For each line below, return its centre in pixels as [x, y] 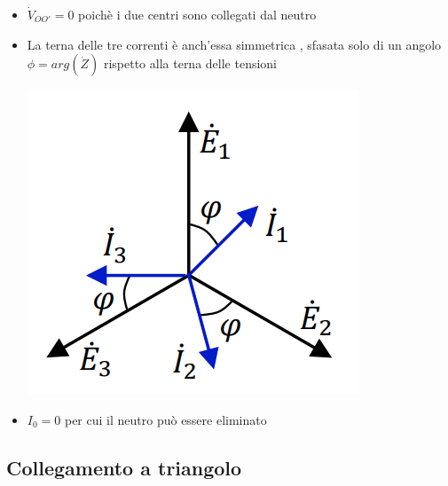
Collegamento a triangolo [124, 467]
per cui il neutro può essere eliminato [165, 419]
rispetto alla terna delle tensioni [190, 63]
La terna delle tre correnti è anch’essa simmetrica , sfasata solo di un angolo [234, 44]
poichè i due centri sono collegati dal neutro [197, 14]
